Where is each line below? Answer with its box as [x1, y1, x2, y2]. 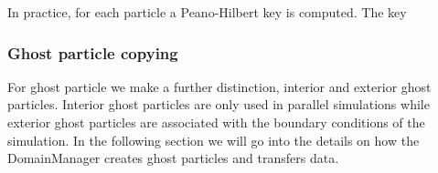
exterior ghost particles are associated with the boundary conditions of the [7, 113, 425, 131]
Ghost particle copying [7, 41, 178, 64]
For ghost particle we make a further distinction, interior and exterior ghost [7, 76, 432, 96]
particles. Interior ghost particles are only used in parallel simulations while [7, 95, 430, 114]
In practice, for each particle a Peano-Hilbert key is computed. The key [7, 3, 407, 21]
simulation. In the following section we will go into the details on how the [7, 130, 420, 149]
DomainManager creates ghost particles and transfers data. [7, 148, 339, 168]
